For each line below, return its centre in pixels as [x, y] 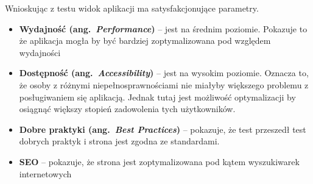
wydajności [40, 52]
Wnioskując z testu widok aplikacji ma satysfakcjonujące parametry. [132, 8]
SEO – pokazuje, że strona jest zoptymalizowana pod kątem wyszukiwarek [159, 161]
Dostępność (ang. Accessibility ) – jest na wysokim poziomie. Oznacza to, [164, 73]
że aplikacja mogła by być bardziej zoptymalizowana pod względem [145, 41]
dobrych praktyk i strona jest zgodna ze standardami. [119, 141]
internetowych [45, 173]
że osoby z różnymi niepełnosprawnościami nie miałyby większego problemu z [164, 84]
